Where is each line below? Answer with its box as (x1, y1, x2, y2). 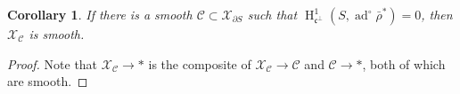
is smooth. (29, 25, 85, 43)
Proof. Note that (7, 54, 98, 73)
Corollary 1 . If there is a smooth (7, 5, 193, 23)
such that (247, 5, 298, 23)
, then (421, 5, 453, 23)
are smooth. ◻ (7, 72, 88, 90)
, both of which (362, 54, 446, 73)
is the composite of (148, 54, 251, 73)
